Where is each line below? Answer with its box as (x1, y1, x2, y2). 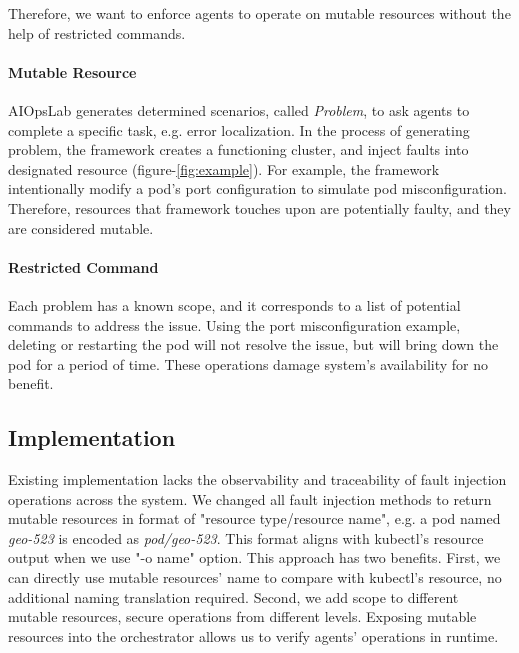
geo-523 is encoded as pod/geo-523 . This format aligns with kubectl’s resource (8, 527, 484, 548)
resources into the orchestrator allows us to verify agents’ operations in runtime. (8, 625, 499, 646)
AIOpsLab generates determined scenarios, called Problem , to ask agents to (8, 99, 470, 120)
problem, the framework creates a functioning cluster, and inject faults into (8, 139, 469, 160)
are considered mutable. (8, 217, 154, 238)
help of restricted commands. (8, 22, 186, 43)
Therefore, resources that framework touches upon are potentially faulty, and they (8, 197, 511, 218)
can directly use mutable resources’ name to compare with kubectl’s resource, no (8, 567, 502, 588)
